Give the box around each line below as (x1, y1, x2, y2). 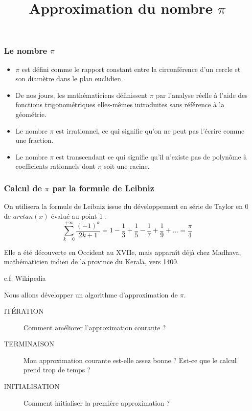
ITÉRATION (4, 306, 44, 316)
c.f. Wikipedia (4, 273, 46, 283)
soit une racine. (104, 161, 150, 171)
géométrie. (15, 109, 46, 119)
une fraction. (15, 135, 54, 145)
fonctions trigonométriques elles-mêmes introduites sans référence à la (15, 99, 225, 110)
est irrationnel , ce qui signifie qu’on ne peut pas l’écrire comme (56, 125, 245, 136)
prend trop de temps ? (23, 365, 91, 375)
